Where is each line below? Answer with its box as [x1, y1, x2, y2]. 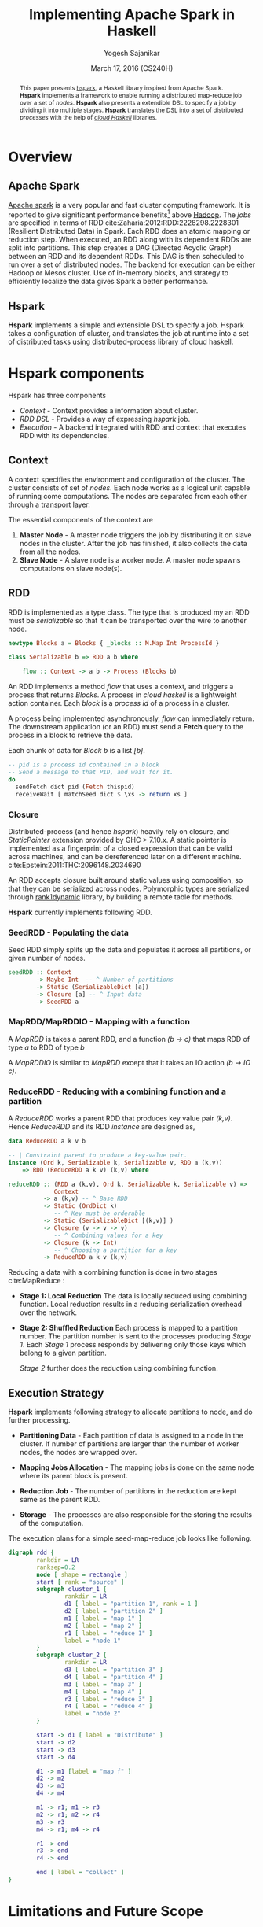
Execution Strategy [8, 1386, 104, 1400]
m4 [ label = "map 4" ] [64, 1688, 143, 1696]
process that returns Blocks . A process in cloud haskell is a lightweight [8, 690, 237, 700]
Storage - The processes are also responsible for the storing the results [19, 1510, 253, 1519]
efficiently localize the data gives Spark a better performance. [8, 277, 209, 286]
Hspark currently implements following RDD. [8, 907, 153, 917]
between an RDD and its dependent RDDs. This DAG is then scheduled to [8, 252, 245, 261]
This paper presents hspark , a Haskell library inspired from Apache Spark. [19, 83, 224, 92]
